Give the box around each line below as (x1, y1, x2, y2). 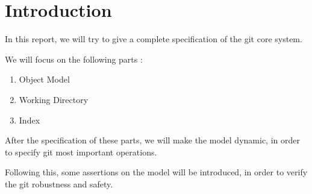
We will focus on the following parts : (5, 52, 143, 65)
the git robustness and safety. (5, 177, 113, 190)
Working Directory (19, 93, 89, 105)
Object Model (19, 73, 70, 86)
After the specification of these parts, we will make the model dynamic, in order (5, 134, 300, 146)
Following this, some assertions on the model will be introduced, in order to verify (5, 166, 308, 178)
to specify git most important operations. (5, 145, 157, 158)
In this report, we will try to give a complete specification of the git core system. (5, 33, 302, 45)
